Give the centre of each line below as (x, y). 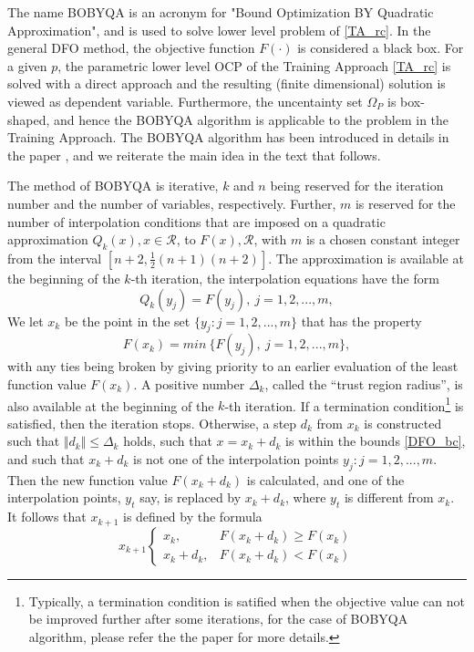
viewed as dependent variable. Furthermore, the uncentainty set (185, 101)
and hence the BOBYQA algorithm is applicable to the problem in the (252, 119)
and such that (46, 458)
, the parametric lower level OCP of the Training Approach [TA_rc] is (254, 65)
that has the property (361, 321)
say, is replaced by (191, 497)
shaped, (29, 119)
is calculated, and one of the (325, 479)
